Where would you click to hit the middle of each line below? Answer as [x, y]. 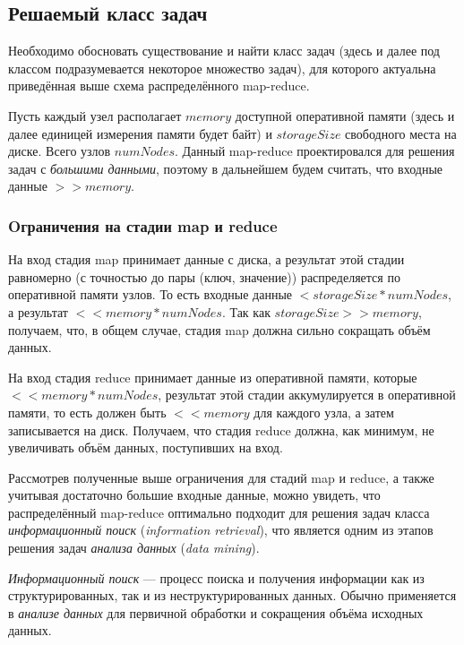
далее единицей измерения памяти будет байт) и [140, 133]
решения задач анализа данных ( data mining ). [134, 548]
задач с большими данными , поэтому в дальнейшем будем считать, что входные [226, 168]
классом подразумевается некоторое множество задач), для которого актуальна [222, 68]
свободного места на [401, 133]
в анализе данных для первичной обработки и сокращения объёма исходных [216, 612]
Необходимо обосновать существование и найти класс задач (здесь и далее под [224, 51]
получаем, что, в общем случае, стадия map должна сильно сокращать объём [219, 329]
